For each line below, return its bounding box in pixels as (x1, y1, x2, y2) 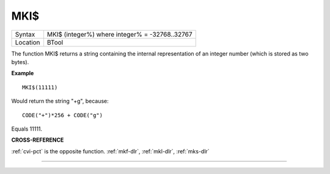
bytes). (11, 58, 29, 65)
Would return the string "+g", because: (11, 98, 109, 105)
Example (11, 70, 34, 77)
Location (15, 38, 40, 46)
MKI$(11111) (22, 84, 58, 91)
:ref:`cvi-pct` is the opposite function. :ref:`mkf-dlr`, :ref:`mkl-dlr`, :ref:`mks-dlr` (11, 147, 210, 155)
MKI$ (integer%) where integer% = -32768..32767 (46, 30, 193, 38)
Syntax (15, 30, 35, 38)
